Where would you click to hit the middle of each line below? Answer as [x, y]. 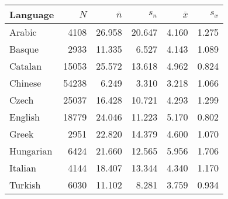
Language [32, 14]
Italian [23, 168]
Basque [24, 49]
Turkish [25, 185]
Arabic [23, 32]
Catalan [26, 66]
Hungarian [31, 151]
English [25, 117]
